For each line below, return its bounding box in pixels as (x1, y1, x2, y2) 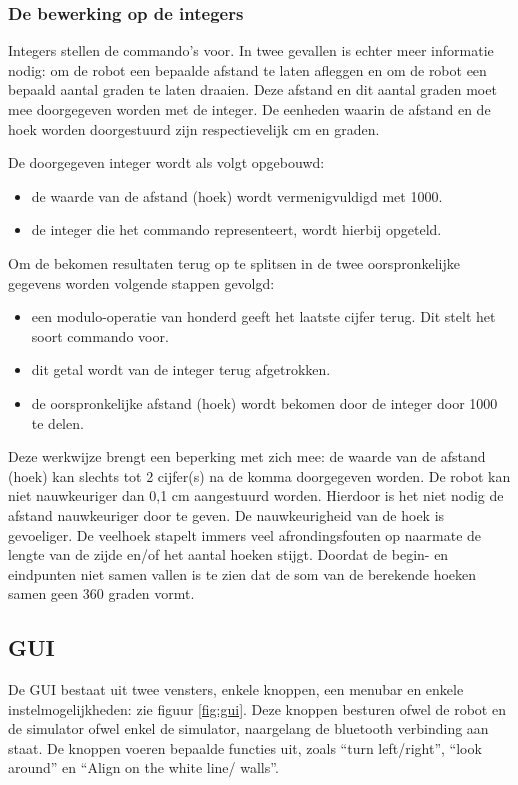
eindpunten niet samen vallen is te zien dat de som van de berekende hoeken (8, 563, 477, 584)
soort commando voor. (31, 325, 169, 346)
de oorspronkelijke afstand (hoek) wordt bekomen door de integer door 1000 (31, 392, 498, 413)
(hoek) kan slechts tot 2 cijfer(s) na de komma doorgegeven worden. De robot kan (8, 465, 511, 486)
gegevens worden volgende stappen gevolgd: (8, 272, 275, 293)
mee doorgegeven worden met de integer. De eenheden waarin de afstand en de (8, 99, 491, 119)
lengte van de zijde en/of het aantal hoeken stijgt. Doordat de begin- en (8, 544, 449, 565)
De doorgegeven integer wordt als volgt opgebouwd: (8, 152, 325, 173)
